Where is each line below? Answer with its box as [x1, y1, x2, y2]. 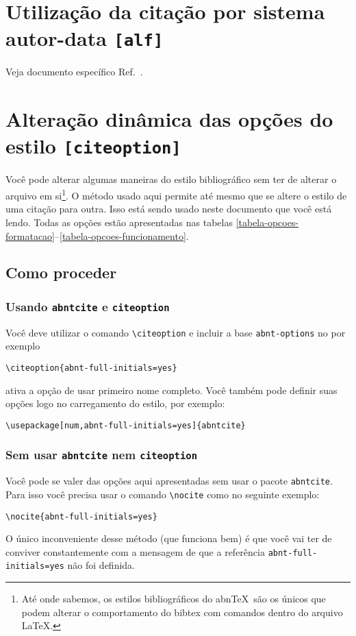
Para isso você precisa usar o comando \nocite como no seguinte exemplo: [5, 487, 320, 501]
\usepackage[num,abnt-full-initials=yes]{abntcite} [5, 420, 246, 430]
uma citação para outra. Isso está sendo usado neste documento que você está [5, 201, 332, 216]
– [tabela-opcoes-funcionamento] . [55, 228, 189, 243]
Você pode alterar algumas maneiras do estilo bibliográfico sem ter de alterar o [5, 172, 337, 186]
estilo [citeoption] [5, 132, 181, 160]
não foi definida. [67, 558, 135, 572]
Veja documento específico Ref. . [5, 64, 143, 79]
